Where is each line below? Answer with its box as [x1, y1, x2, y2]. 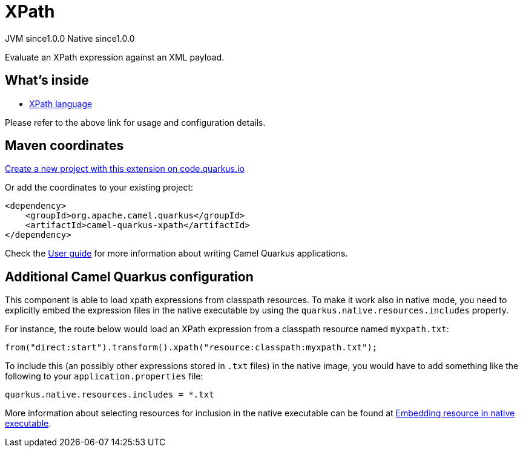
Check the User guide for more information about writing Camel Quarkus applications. [5, 248, 348, 259]
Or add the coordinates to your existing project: [5, 182, 194, 193]
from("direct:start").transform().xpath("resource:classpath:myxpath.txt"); [5, 342, 378, 353]
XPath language [29, 98, 93, 109]
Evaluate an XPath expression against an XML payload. [5, 51, 225, 62]
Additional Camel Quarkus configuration [5, 269, 254, 284]
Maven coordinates [5, 138, 124, 154]
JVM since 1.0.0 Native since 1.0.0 [5, 33, 135, 44]
